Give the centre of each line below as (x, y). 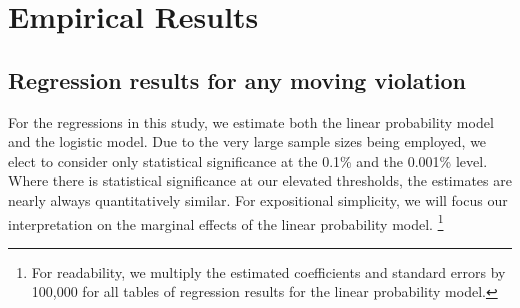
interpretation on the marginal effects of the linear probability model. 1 (226, 222)
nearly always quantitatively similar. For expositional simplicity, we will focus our (258, 199)
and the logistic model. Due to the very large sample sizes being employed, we (247, 141)
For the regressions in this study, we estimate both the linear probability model (251, 121)
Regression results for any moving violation (237, 79)
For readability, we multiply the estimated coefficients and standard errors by (268, 271)
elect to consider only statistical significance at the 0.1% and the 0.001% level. (248, 160)
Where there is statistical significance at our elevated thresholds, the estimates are (260, 180)
